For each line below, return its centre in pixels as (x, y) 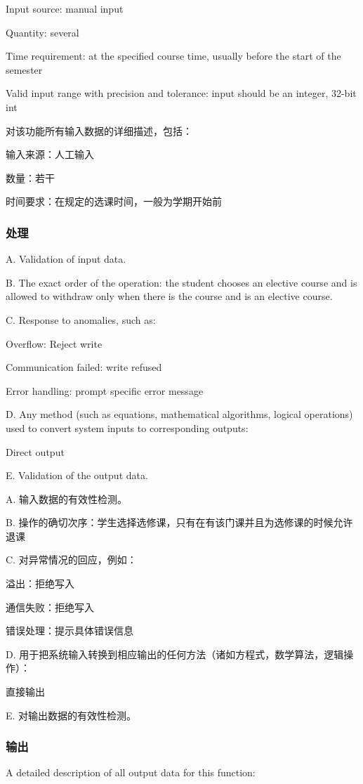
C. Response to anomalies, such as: (81, 319)
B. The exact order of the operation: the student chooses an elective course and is (181, 282)
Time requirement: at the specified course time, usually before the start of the (173, 56)
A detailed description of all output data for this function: (131, 772)
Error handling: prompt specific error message (105, 390)
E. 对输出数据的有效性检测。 (71, 715)
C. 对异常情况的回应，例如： (71, 560)
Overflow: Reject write (54, 343)
